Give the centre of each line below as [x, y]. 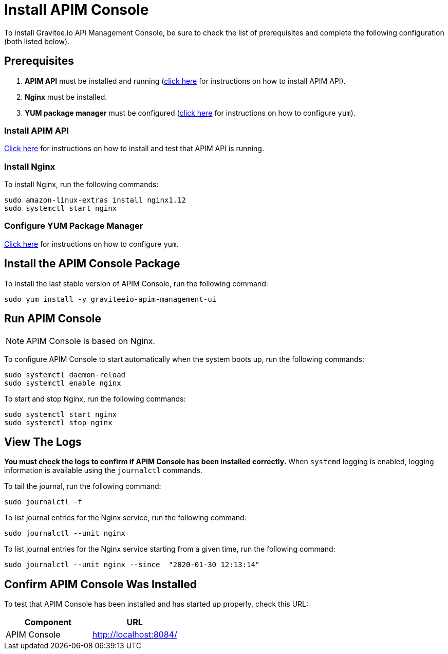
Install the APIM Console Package [92, 264]
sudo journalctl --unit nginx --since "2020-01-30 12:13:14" [132, 565]
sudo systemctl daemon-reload [65, 375]
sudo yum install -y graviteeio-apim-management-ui [110, 299]
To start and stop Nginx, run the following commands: [95, 398]
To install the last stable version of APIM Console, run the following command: [136, 283]
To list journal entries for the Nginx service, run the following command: [125, 518]
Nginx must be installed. [66, 97]
